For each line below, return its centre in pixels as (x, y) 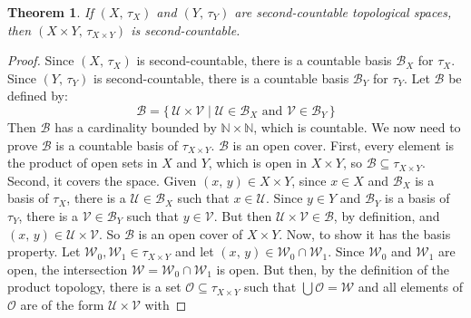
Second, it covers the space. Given (102, 180)
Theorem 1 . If (50, 12)
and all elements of (410, 287)
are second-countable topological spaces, (343, 12)
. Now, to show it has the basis (365, 233)
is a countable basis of (117, 145)
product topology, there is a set (94, 287)
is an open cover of (191, 233)
